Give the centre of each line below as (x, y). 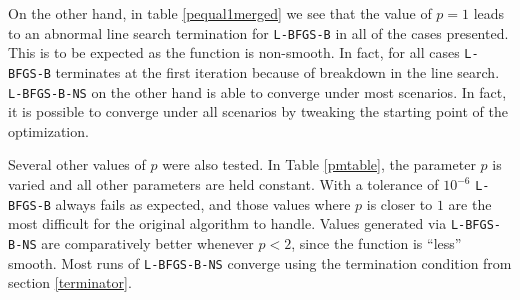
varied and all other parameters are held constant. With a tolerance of (223, 184)
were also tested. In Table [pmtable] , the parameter (319, 164)
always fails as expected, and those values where (203, 203)
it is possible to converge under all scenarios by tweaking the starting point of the (258, 111)
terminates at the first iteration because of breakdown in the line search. (277, 71)
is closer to (399, 203)
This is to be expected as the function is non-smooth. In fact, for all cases (234, 52)
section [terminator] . (70, 282)
